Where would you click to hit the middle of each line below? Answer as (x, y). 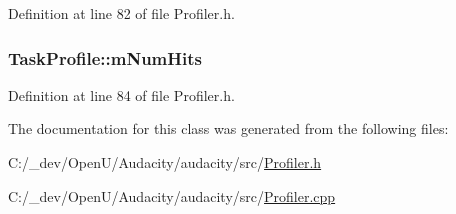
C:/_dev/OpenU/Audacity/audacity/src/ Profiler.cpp (172, 195)
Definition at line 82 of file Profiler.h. (121, 13)
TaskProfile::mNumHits (105, 57)
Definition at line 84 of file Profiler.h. (121, 94)
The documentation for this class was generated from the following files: (228, 128)
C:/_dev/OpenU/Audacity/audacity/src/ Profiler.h (165, 162)
